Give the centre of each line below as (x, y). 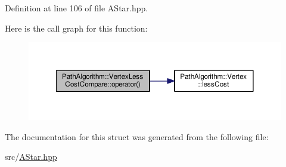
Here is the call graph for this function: (76, 28)
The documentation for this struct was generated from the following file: (137, 136)
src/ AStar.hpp (31, 157)
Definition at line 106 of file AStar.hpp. (77, 8)
